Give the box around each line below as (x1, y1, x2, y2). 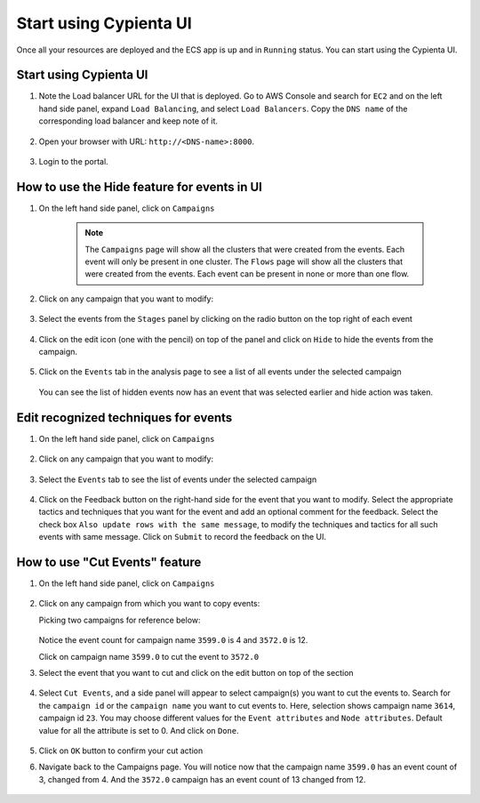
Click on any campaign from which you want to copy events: (38, 598, 260, 609)
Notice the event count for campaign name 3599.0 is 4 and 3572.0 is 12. (38, 635, 308, 646)
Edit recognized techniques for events (16, 410, 233, 425)
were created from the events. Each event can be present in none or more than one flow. (84, 269, 410, 279)
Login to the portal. (38, 157, 108, 167)
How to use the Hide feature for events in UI (16, 179, 262, 195)
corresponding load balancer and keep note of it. (38, 116, 218, 126)
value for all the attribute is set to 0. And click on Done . (38, 725, 239, 735)
